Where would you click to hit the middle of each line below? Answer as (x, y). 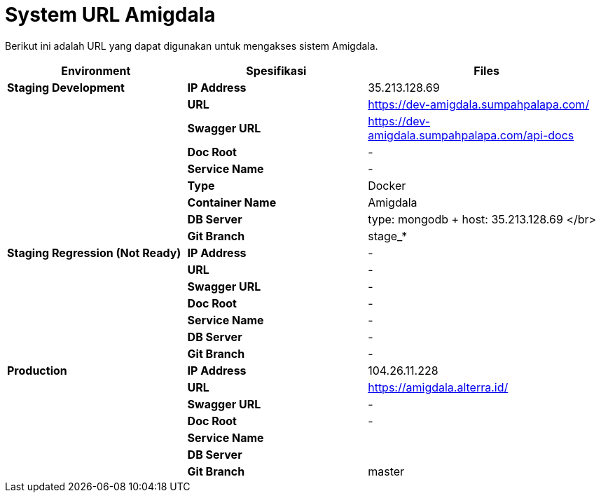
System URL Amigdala (110, 15)
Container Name (232, 202)
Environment (96, 70)
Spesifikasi (276, 70)
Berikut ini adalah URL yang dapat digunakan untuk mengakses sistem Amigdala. (192, 46)
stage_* (388, 236)
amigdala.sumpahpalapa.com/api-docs (471, 135)
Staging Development (66, 87)
